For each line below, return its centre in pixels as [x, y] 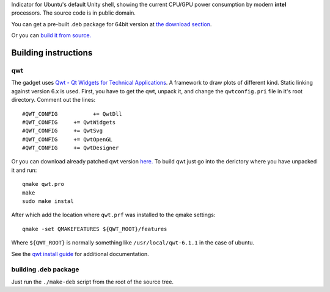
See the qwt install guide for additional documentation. [80, 254]
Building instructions [52, 53]
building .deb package [45, 269]
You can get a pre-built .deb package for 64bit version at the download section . [112, 24]
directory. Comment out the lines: [53, 100]
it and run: [24, 170]
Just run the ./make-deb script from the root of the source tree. [93, 282]
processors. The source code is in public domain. [73, 13]
